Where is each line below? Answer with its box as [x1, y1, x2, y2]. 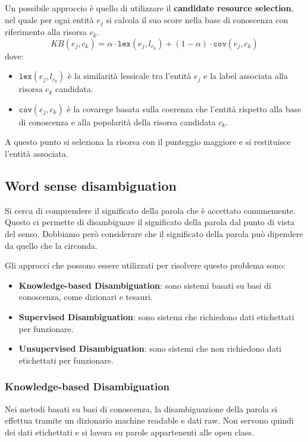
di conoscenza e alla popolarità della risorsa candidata [18, 115, 216, 128]
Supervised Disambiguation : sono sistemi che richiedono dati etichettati [18, 310, 294, 323]
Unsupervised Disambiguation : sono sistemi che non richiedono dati [18, 342, 282, 355]
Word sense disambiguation [5, 176, 177, 194]
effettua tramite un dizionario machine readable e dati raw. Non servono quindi [5, 414, 294, 427]
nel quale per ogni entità [5, 13, 94, 26]
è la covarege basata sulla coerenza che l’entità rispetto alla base [67, 102, 301, 115]
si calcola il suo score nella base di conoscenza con [106, 13, 288, 26]
